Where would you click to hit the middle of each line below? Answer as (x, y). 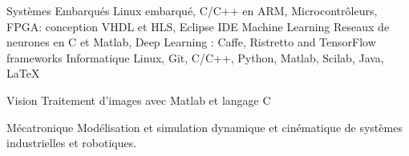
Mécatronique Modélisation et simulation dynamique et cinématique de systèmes (204, 127)
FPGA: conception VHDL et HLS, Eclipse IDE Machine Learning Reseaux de (198, 26)
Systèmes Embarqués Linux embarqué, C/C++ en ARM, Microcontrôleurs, (192, 10)
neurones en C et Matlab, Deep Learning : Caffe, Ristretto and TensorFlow (191, 42)
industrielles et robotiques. (72, 143)
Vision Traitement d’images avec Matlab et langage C (139, 100)
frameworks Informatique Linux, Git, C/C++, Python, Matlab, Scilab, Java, (195, 57)
